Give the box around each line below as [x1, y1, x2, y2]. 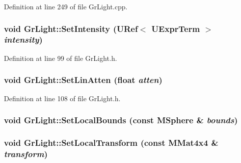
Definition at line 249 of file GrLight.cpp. [4, 1, 128, 11]
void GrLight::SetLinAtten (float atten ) [4, 74, 162, 86]
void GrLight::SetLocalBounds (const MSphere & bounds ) [4, 114, 238, 126]
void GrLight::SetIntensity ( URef [4, 22, 138, 34]
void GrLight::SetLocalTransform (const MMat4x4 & [4, 136, 218, 148]
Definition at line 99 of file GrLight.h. [4, 53, 117, 63]
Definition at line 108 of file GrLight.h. [4, 93, 121, 103]
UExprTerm [151, 22, 200, 34]
